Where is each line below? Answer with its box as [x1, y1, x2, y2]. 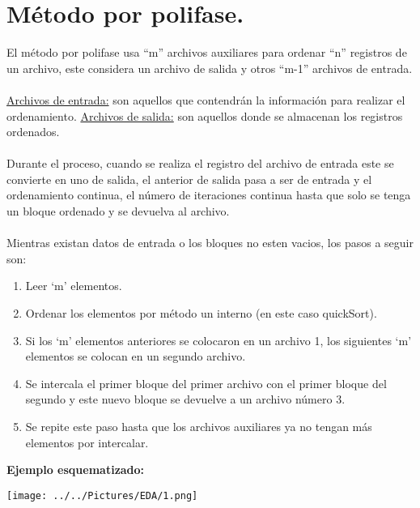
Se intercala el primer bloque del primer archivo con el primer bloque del [25, 374, 387, 391]
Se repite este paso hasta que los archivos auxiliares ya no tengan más [25, 418, 372, 434]
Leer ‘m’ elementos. [25, 277, 122, 294]
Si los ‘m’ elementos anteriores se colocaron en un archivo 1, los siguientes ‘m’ [25, 331, 412, 348]
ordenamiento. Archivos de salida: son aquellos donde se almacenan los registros [6, 107, 403, 124]
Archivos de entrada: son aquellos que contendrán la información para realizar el [6, 91, 405, 108]
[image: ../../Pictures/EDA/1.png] [6, 489, 198, 502]
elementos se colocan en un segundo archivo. [25, 348, 246, 365]
